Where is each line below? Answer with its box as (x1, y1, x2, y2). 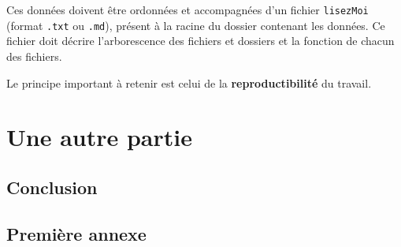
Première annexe (6, 221, 147, 245)
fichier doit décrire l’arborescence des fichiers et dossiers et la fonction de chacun (6, 32, 395, 49)
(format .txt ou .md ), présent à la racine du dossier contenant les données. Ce (6, 17, 385, 33)
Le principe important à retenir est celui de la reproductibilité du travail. (6, 74, 372, 91)
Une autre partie (6, 121, 192, 153)
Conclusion (6, 174, 98, 199)
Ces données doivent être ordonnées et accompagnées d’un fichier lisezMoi (6, 2, 369, 17)
